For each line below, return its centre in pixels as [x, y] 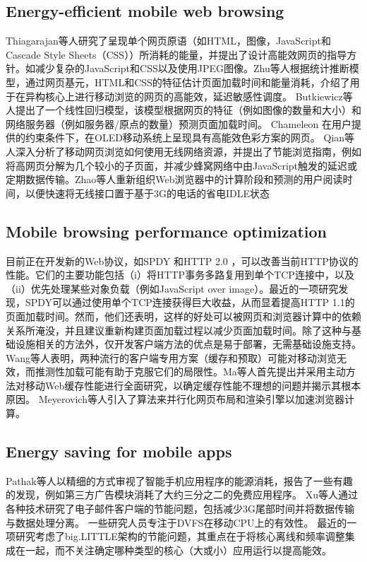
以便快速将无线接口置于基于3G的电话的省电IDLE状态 [148, 193]
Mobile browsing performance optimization [167, 231]
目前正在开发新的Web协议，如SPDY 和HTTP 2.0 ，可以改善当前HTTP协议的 [182, 260]
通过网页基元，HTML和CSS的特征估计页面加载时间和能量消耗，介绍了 [187, 82]
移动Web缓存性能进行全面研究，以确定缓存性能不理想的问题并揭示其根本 [193, 385]
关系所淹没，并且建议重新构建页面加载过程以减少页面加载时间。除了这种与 [179, 330]
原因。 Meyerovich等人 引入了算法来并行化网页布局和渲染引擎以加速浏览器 [175, 399]
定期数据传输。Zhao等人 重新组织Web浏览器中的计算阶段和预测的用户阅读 [174, 179]
